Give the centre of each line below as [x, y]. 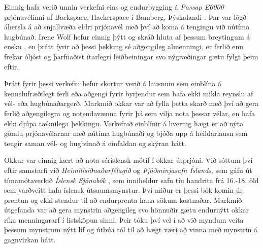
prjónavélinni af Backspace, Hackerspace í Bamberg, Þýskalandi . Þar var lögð [125, 16]
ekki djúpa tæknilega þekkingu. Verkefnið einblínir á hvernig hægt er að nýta [124, 123]
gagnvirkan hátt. [30, 240]
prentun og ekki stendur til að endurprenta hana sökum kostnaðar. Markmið [123, 200]
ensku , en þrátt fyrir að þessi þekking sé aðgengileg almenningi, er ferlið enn [124, 46]
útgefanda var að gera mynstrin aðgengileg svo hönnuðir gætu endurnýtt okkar [127, 210]
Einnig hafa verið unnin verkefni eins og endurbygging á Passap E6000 [114, 7]
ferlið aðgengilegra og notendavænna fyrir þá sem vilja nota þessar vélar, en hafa [129, 113]
